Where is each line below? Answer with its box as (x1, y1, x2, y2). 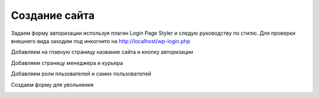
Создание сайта (11, 9, 95, 22)
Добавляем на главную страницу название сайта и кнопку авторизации (11, 48, 193, 55)
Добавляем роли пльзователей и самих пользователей (11, 70, 152, 77)
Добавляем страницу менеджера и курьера (11, 59, 123, 66)
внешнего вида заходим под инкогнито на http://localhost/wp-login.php (11, 37, 190, 44)
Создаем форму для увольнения (11, 81, 94, 88)
